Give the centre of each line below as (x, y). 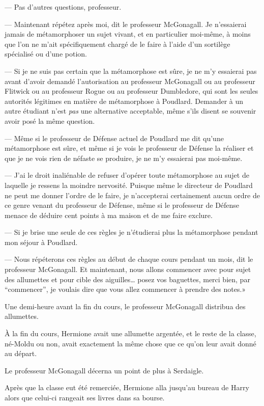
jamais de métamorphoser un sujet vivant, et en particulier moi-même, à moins (128, 34)
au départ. (21, 353)
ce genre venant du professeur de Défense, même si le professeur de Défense (122, 205)
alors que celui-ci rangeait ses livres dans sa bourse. (85, 397)
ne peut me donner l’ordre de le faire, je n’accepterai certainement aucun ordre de (132, 195)
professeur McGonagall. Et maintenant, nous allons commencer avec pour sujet (128, 269)
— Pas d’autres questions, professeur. (63, 7)
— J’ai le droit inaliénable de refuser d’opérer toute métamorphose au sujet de (127, 175)
